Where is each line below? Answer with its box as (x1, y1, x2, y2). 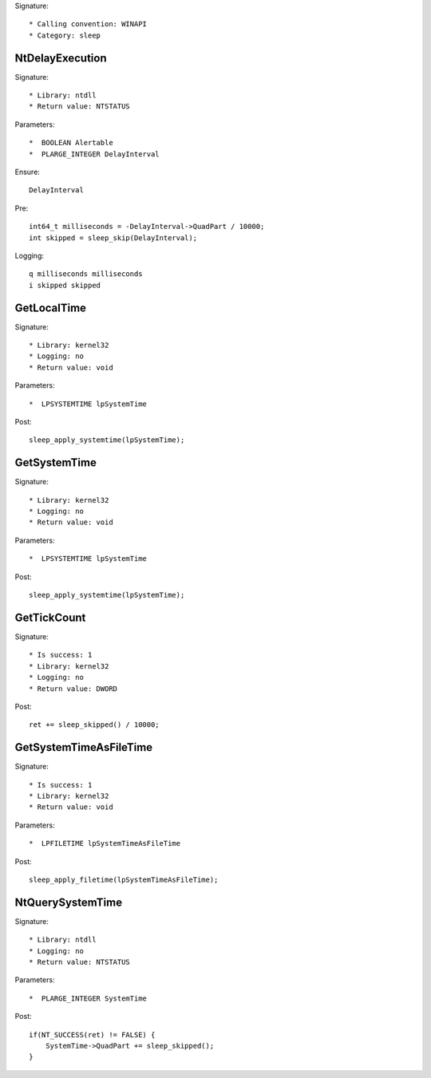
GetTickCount (14, 610, 86, 624)
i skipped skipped (29, 280, 101, 290)
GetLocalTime (14, 301, 87, 314)
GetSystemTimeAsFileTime (14, 740, 153, 754)
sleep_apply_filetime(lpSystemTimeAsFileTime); (29, 875, 219, 884)
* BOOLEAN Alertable (29, 138, 113, 148)
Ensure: (14, 168, 40, 177)
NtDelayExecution (14, 51, 107, 65)
